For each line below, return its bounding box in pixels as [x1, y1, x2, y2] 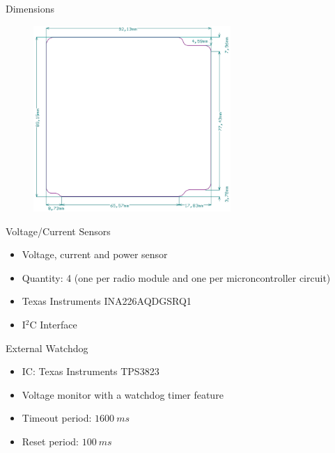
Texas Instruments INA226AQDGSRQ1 [22, 294, 192, 308]
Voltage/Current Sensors [6, 223, 111, 238]
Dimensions [6, 1, 54, 15]
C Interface [29, 317, 77, 332]
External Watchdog [6, 340, 88, 355]
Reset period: [22, 434, 79, 449]
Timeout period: [22, 411, 92, 425]
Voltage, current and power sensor [22, 247, 168, 262]
